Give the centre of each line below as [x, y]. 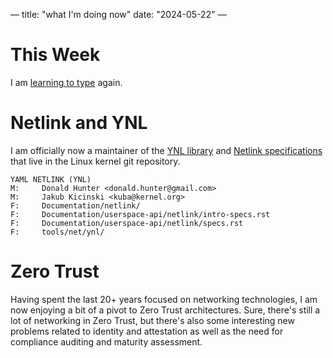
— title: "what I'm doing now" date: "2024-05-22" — [118, 14]
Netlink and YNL [79, 123]
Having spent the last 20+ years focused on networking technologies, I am [164, 299]
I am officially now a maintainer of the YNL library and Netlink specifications [166, 150]
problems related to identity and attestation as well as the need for [147, 331]
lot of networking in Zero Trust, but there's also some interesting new [152, 320]
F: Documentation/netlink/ [75, 205]
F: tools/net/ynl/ [57, 232]
